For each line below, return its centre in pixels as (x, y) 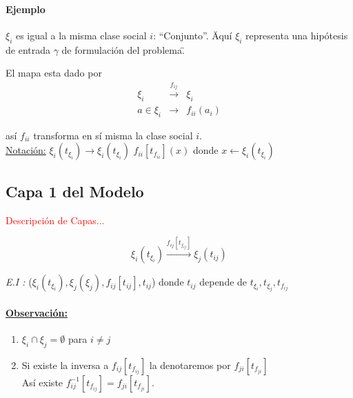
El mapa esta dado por (54, 73)
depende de (223, 282)
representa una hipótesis (297, 35)
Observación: (37, 312)
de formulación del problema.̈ (123, 49)
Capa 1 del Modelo (75, 191)
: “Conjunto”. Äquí (193, 35)
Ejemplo (26, 9)
